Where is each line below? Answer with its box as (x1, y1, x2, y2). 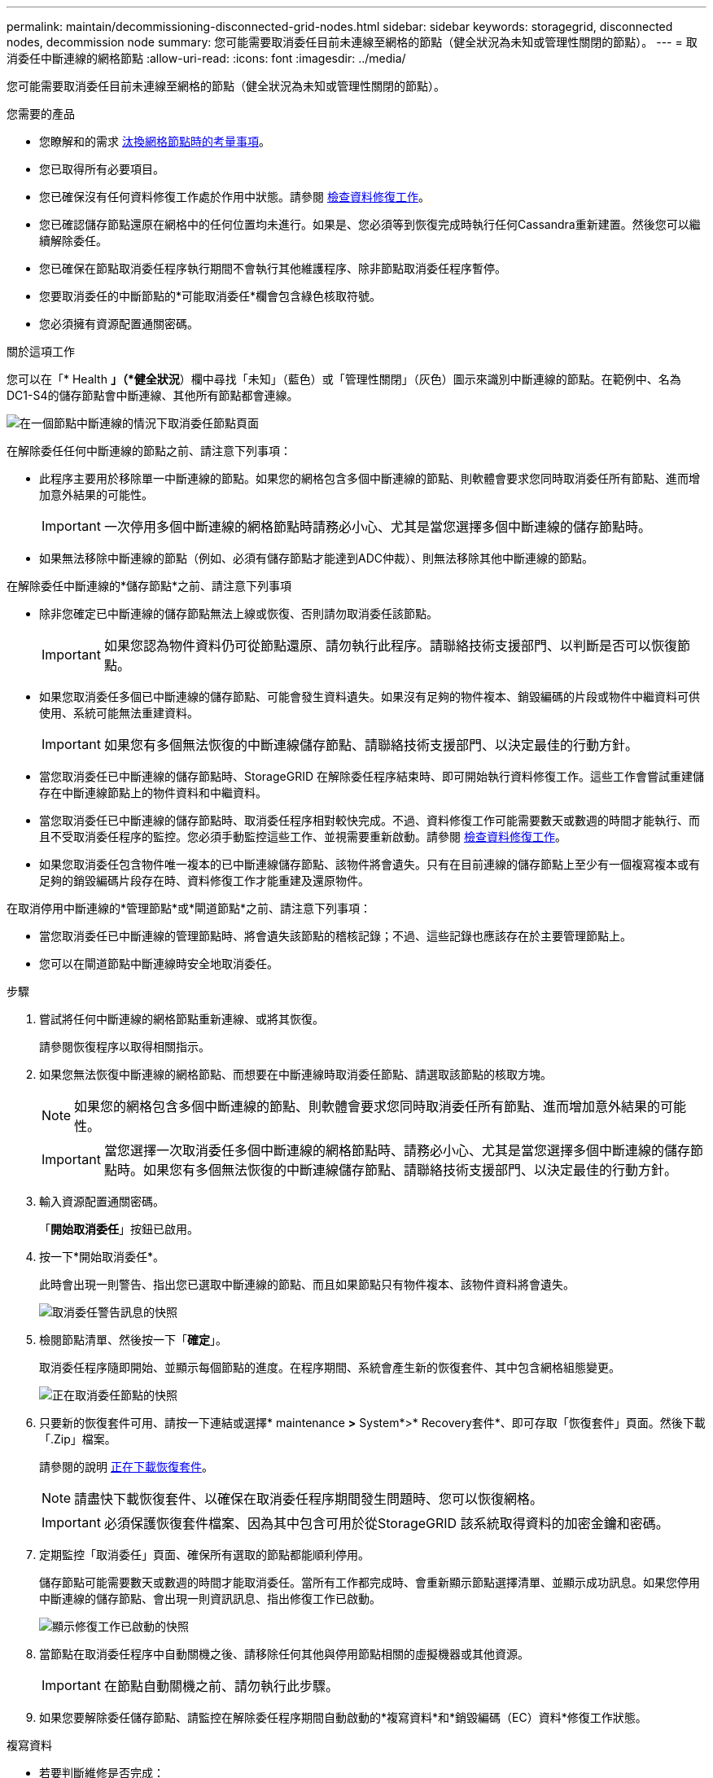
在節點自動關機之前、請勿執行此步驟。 (103, 1678, 339, 1694)
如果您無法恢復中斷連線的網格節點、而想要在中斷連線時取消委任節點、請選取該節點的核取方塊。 (39, 1067, 552, 1081)
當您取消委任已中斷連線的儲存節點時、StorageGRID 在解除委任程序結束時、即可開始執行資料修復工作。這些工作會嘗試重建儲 (39, 769, 704, 783)
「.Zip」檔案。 (39, 1432, 116, 1446)
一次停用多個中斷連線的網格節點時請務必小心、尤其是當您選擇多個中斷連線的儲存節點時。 (103, 519, 651, 535)
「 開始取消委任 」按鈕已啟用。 (39, 1222, 199, 1236)
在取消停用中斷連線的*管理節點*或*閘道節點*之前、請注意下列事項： (7, 901, 372, 915)
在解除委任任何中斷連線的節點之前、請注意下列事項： (7, 444, 291, 458)
